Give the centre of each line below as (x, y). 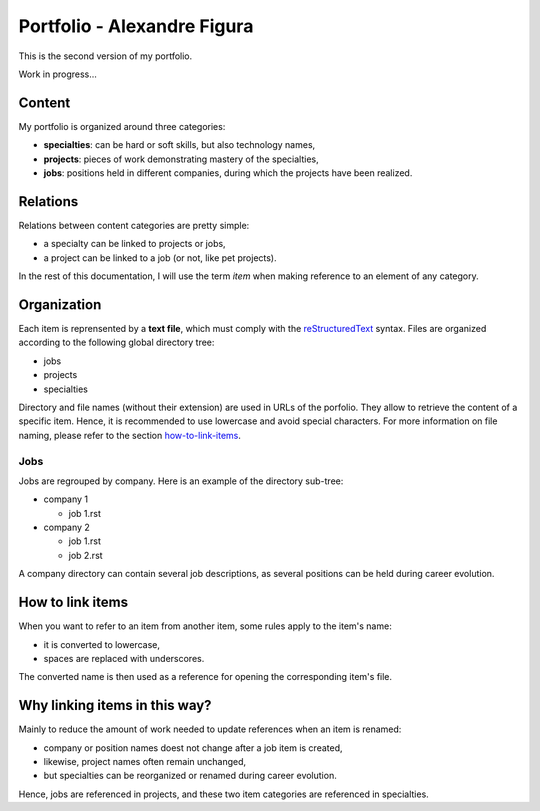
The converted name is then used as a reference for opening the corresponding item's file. (205, 677)
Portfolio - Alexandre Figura (136, 26)
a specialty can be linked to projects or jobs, (134, 244)
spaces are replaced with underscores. (124, 658)
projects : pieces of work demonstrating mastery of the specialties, (181, 159)
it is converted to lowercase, (101, 644)
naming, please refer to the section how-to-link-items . (130, 435)
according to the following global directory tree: (116, 342)
